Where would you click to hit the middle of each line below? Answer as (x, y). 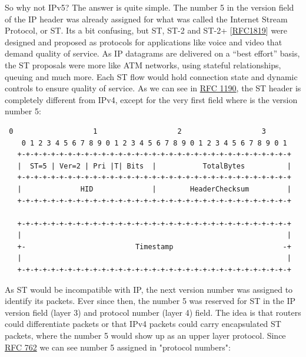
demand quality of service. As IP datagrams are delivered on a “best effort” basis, (152, 53)
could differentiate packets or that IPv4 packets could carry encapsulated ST (143, 324)
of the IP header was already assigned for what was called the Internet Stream (146, 19)
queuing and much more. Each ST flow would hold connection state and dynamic (151, 76)
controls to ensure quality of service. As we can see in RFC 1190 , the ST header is (153, 88)
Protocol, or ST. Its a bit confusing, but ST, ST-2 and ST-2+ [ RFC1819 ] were (146, 30)
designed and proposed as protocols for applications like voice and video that (144, 42)
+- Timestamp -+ (154, 247)
